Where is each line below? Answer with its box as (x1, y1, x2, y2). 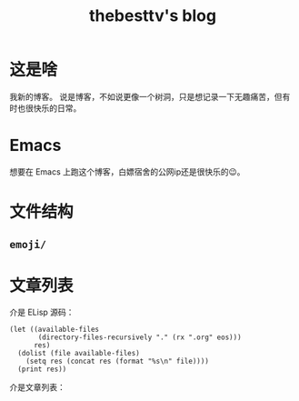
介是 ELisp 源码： (9, 306, 75, 318)
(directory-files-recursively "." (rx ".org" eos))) (37, 333, 243, 342)
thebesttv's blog (89, 5, 216, 26)
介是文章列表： (9, 382, 65, 393)
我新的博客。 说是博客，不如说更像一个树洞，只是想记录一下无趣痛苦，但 (9, 91, 283, 102)
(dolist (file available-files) (17, 349, 141, 358)
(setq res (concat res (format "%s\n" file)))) (25, 356, 209, 366)
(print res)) (17, 365, 67, 374)
